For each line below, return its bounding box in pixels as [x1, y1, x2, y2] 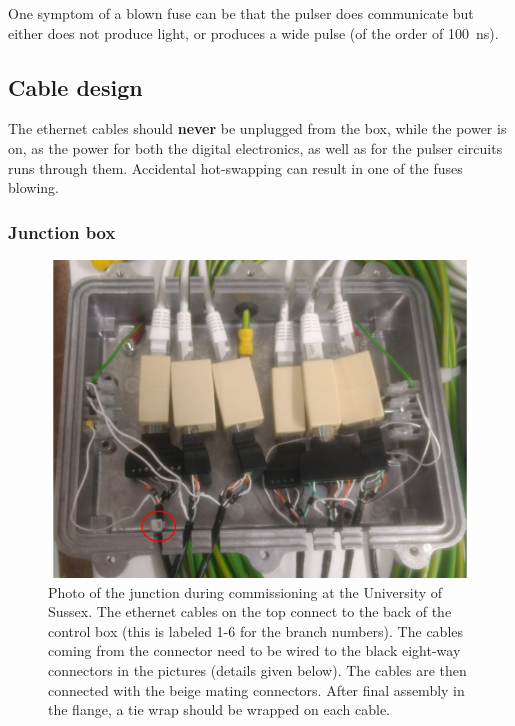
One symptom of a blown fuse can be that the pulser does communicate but [8, 3, 474, 23]
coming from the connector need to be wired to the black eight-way [48, 640, 461, 661]
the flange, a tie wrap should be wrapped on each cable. [48, 699, 390, 720]
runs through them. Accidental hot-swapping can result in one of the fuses [8, 157, 463, 178]
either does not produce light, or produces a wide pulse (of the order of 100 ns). [8, 22, 499, 43]
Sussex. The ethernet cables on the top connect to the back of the [48, 601, 452, 622]
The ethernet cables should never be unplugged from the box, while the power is [8, 118, 507, 139]
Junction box [8, 219, 116, 244]
